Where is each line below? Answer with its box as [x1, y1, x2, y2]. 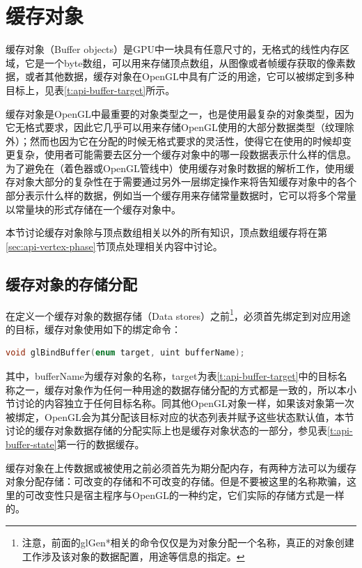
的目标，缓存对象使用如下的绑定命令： [6, 321, 181, 336]
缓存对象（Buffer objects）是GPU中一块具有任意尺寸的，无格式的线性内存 [6, 42, 340, 56]
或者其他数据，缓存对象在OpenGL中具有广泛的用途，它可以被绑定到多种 [24, 69, 354, 84]
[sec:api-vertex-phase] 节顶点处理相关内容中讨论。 [6, 238, 223, 253]
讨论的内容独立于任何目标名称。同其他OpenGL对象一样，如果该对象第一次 [15, 396, 354, 410]
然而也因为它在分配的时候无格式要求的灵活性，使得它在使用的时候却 [29, 133, 342, 148]
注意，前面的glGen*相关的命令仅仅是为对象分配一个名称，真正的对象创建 [22, 535, 354, 550]
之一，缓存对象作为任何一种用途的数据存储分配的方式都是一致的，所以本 [15, 382, 347, 397]
